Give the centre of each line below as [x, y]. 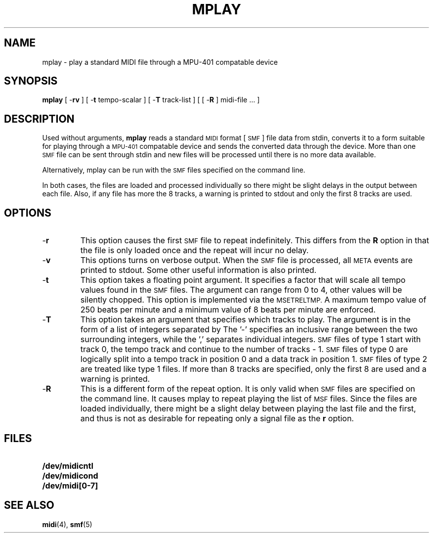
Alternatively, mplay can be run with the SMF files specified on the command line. [174, 170]
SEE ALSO [29, 505]
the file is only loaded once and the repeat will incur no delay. [195, 250]
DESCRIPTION [39, 119]
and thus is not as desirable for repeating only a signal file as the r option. [217, 419]
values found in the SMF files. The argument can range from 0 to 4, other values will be [241, 290]
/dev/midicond [70, 475]
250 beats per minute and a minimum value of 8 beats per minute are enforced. [228, 310]
